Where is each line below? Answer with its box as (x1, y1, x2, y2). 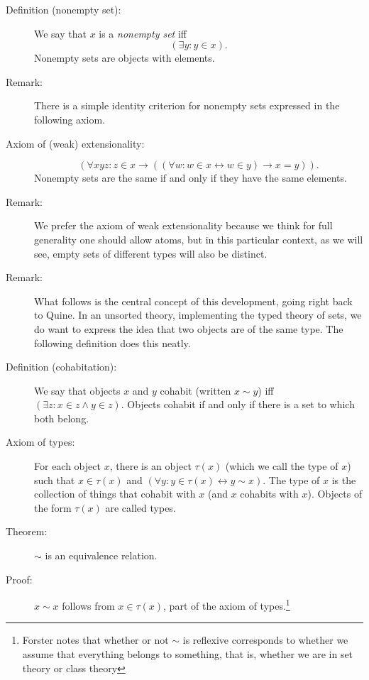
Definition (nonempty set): (6, 2, 121, 16)
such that (34, 472, 75, 487)
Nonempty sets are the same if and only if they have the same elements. (34, 170, 347, 185)
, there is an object (109, 459, 192, 473)
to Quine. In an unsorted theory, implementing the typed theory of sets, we (34, 307, 362, 322)
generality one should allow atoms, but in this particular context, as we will (34, 231, 363, 246)
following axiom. (34, 111, 105, 126)
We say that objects (34, 383, 121, 397)
